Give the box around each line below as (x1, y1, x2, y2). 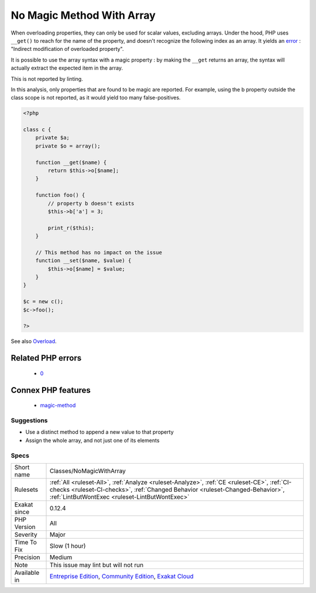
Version (14, 523, 36, 531)
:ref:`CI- (270, 478, 292, 486)
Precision (14, 553, 40, 561)
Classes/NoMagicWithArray (50, 467, 126, 475)
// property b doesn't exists (47, 200, 135, 207)
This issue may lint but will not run (50, 561, 143, 569)
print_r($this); (47, 224, 95, 231)
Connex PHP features (11, 385, 91, 395)
